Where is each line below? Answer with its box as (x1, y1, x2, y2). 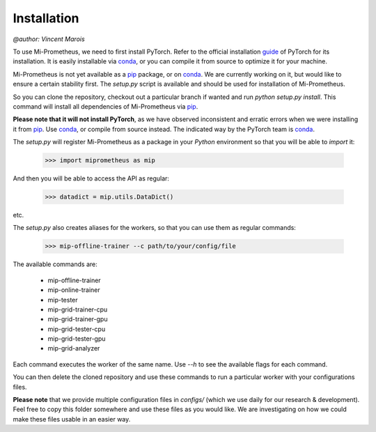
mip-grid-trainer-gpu (47, 315, 108, 323)
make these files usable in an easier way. (13, 415, 131, 423)
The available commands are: (13, 260, 97, 268)
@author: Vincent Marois (13, 35, 85, 43)
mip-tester (47, 295, 78, 304)
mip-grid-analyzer (47, 344, 100, 353)
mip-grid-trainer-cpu (47, 305, 108, 314)
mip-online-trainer (47, 286, 100, 294)
